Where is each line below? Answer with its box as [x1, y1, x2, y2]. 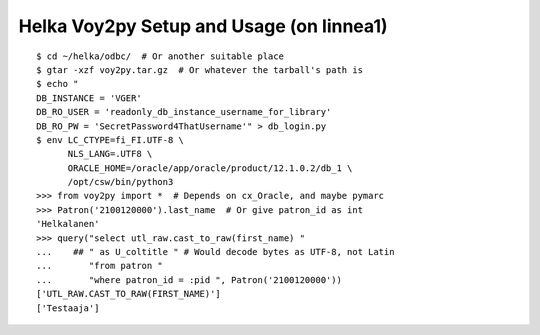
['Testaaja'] [36, 302, 100, 314]
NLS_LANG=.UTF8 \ [67, 148, 153, 160]
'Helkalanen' [36, 218, 100, 230]
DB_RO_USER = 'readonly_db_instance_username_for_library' [36, 106, 332, 118]
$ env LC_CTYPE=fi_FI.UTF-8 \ [36, 134, 185, 145]
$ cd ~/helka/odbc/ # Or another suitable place [36, 50, 285, 62]
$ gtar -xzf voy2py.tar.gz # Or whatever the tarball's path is [36, 64, 364, 75]
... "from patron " [36, 260, 164, 272]
